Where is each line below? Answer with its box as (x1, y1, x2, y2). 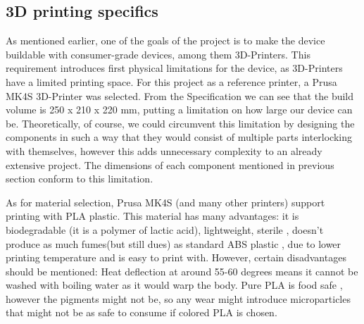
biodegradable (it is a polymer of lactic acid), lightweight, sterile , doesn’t (6, 222, 324, 237)
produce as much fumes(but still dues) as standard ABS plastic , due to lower (6, 236, 341, 251)
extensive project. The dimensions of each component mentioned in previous (6, 157, 334, 172)
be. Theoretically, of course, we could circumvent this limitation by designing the (6, 116, 355, 130)
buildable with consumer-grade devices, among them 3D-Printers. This (6, 46, 310, 61)
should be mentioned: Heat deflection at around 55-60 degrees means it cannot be (6, 263, 358, 278)
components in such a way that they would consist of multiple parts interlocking (6, 130, 353, 144)
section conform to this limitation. (6, 171, 153, 186)
